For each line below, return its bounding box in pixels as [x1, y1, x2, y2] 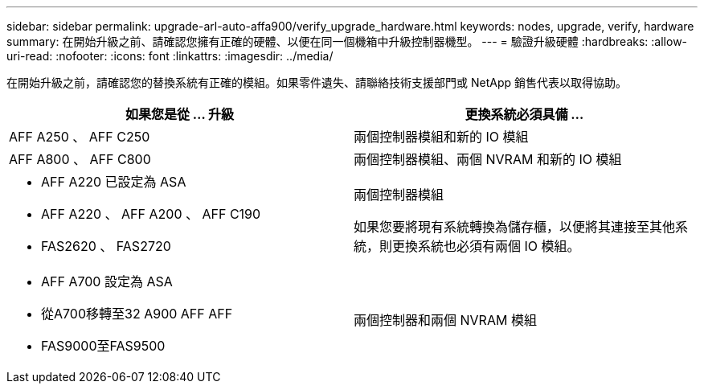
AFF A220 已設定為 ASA [41, 174, 186, 190]
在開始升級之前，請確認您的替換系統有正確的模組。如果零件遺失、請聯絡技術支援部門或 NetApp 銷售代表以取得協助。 [6, 76, 627, 89]
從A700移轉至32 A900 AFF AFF [41, 306, 233, 322]
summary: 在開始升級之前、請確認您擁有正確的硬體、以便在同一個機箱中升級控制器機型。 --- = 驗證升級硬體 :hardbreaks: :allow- [6, 35, 688, 48]
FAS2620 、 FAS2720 [41, 238, 171, 254]
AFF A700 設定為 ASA [41, 273, 173, 289]
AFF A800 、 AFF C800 [9, 151, 151, 167]
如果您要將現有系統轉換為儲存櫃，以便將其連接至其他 [354, 219, 676, 235]
